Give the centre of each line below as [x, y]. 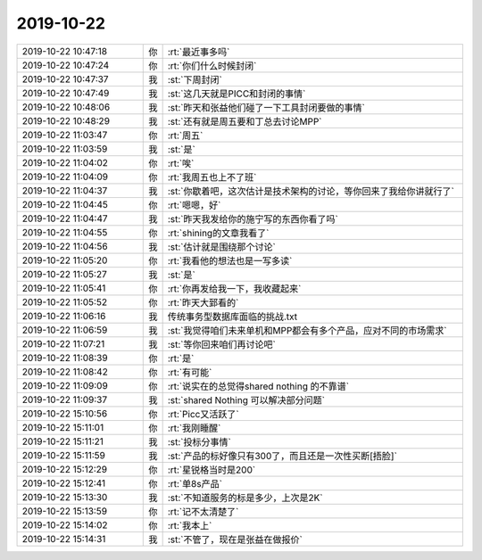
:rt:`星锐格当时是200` [212, 470]
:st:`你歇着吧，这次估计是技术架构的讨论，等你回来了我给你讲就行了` [311, 191]
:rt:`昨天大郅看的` [203, 302]
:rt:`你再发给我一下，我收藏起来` [234, 288]
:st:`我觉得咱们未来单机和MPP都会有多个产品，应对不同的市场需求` [307, 330]
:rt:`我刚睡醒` [194, 428]
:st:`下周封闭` [195, 79]
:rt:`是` [181, 358]
